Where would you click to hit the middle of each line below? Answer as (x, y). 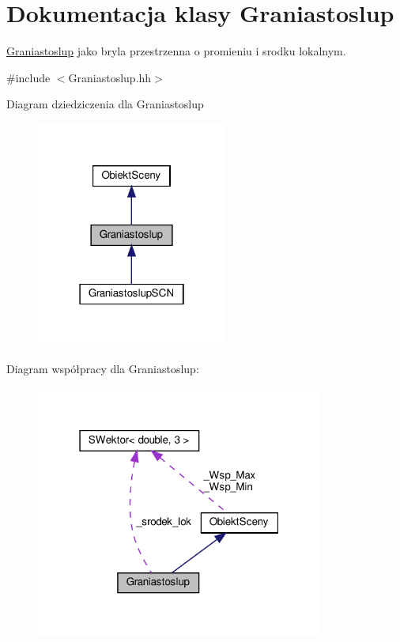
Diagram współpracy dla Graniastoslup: (103, 369)
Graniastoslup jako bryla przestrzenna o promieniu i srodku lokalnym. (176, 51)
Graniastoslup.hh (110, 77)
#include (28, 77)
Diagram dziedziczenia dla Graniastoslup (105, 104)
